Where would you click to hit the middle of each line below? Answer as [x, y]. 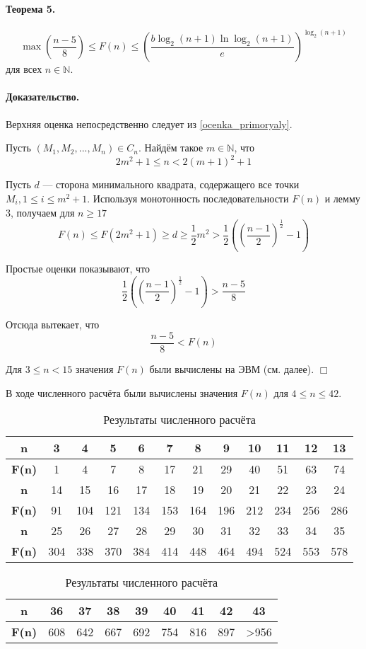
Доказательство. [43, 97]
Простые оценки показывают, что [78, 268]
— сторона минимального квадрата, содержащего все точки [171, 184]
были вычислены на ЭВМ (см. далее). [232, 368]
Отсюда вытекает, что [53, 324]
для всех [24, 69]
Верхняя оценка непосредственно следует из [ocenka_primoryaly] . [149, 124]
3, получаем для [40, 212]
